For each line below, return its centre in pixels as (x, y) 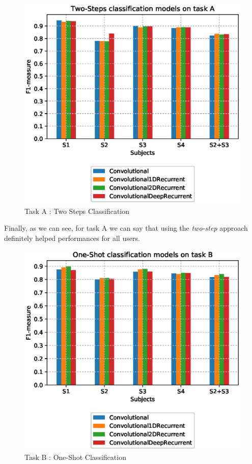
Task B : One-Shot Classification (75, 457)
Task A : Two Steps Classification (77, 211)
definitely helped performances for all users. (72, 238)
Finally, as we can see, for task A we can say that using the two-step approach (126, 228)
